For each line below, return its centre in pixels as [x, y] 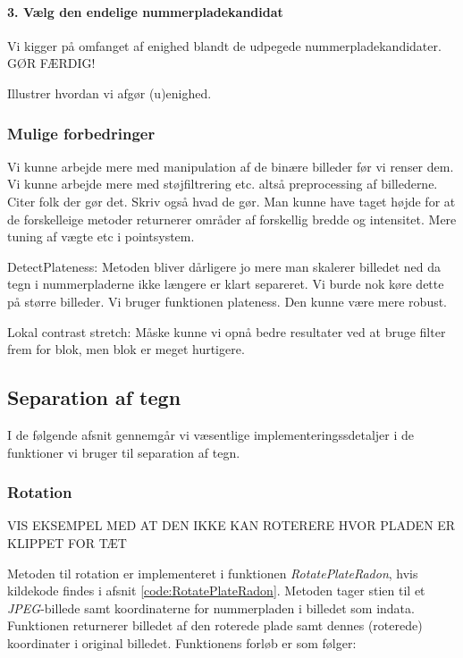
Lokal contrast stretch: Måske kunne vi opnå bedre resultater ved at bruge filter [227, 331]
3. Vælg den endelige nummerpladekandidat [145, 11]
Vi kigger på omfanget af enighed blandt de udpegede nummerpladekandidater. [224, 45]
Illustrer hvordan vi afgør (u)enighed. [109, 93]
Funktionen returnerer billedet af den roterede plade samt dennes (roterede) [215, 625]
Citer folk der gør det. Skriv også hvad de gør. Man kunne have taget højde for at [231, 201]
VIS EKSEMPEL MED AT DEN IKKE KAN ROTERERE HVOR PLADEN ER [231, 525]
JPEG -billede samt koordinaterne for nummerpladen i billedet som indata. [211, 607]
